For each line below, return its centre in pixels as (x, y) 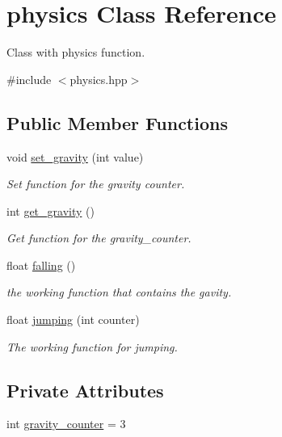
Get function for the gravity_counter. (99, 238)
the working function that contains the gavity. (119, 292)
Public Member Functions (117, 122)
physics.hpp (99, 79)
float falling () (41, 265)
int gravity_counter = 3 (66, 424)
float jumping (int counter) (73, 319)
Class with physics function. (76, 52)
